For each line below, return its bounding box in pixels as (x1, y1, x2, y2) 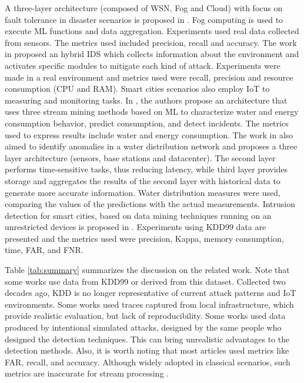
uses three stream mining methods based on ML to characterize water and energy (5, 105, 299, 118)
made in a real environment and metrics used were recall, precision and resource (5, 71, 293, 83)
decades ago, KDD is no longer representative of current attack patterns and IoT (5, 287, 296, 299)
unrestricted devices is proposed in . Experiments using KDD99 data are (5, 221, 266, 233)
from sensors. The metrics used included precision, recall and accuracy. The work (5, 36, 297, 48)
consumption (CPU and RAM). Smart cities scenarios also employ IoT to (5, 82, 270, 95)
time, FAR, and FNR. (5, 244, 83, 256)
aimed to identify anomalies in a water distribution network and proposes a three (5, 140, 298, 152)
